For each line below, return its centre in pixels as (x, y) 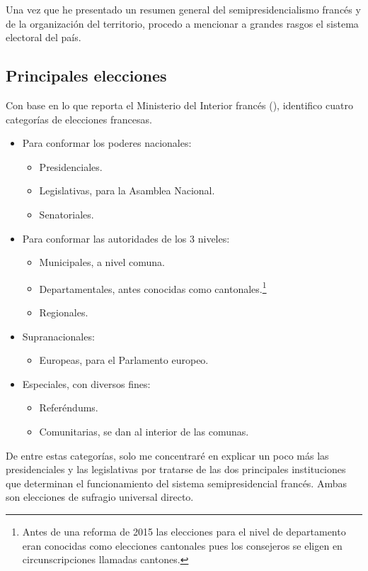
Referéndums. (69, 408)
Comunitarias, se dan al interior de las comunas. (144, 431)
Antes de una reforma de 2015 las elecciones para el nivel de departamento (184, 531)
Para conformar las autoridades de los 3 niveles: (126, 238)
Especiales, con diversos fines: (86, 383)
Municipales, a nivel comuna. (102, 262)
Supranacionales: (58, 336)
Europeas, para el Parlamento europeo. (124, 360)
